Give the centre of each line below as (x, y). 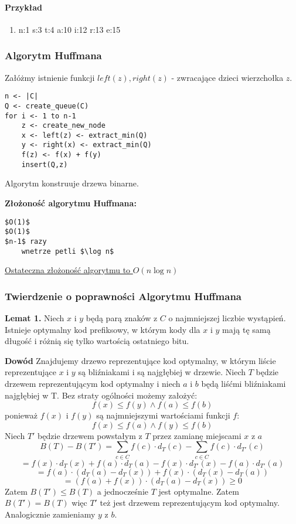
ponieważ (21, 415)
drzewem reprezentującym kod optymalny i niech (93, 384)
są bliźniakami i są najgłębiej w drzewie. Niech (162, 372)
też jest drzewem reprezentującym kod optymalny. (190, 503)
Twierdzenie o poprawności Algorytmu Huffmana (123, 296)
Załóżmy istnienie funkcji (50, 77)
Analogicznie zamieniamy (50, 514)
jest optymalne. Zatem (199, 491)
